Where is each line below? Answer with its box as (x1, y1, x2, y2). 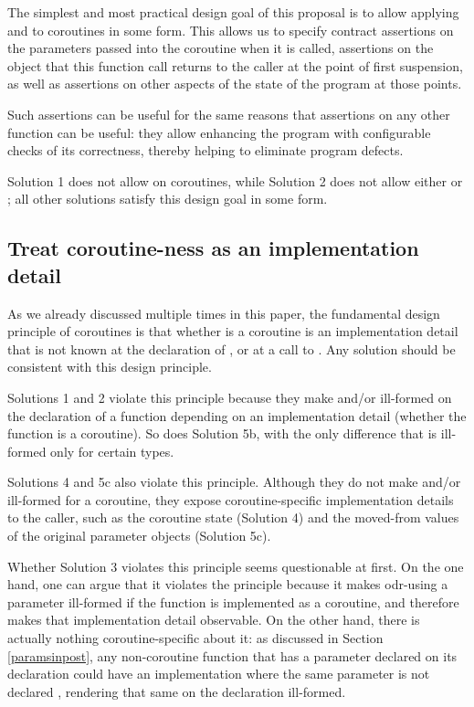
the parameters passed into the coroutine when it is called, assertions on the (7, 38, 434, 58)
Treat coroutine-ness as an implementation (7, 234, 419, 262)
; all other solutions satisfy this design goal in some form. (7, 189, 328, 208)
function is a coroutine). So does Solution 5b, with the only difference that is (7, 424, 437, 443)
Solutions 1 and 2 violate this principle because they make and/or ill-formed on (7, 387, 452, 406)
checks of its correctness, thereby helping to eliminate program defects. (7, 141, 404, 160)
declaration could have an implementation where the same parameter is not (7, 664, 430, 683)
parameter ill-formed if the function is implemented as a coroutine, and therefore (7, 592, 459, 611)
